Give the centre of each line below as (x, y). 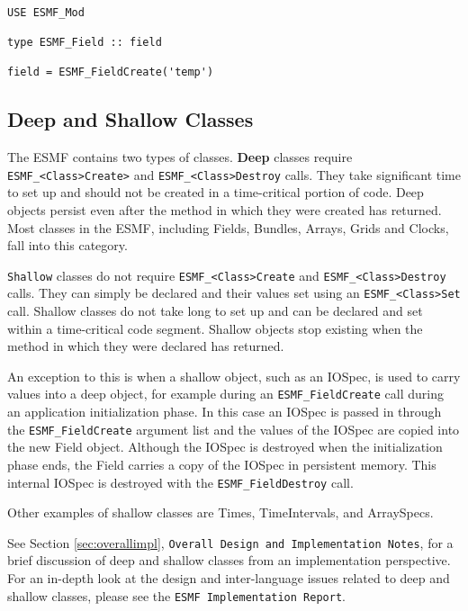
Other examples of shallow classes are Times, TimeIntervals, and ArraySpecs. (220, 512)
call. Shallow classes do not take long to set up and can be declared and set (215, 311)
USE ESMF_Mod (46, 12)
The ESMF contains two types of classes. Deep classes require (180, 157)
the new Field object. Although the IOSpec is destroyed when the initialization (225, 447)
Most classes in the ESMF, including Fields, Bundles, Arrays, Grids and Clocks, (228, 227)
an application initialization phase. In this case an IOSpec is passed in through (225, 412)
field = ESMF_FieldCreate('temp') (111, 72)
